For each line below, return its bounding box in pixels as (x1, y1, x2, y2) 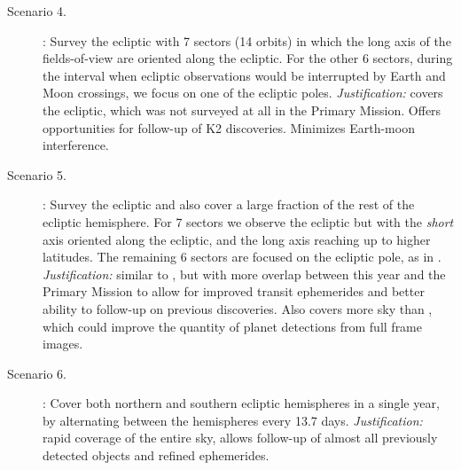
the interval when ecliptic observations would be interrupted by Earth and (43, 66, 446, 84)
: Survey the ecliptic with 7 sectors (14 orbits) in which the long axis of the (43, 31, 451, 50)
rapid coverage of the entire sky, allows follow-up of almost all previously (43, 428, 438, 447)
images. (43, 334, 83, 353)
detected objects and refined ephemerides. (43, 446, 270, 465)
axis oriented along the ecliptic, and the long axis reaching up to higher (43, 230, 431, 248)
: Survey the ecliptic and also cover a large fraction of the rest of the (43, 195, 415, 214)
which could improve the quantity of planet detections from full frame (43, 317, 422, 335)
